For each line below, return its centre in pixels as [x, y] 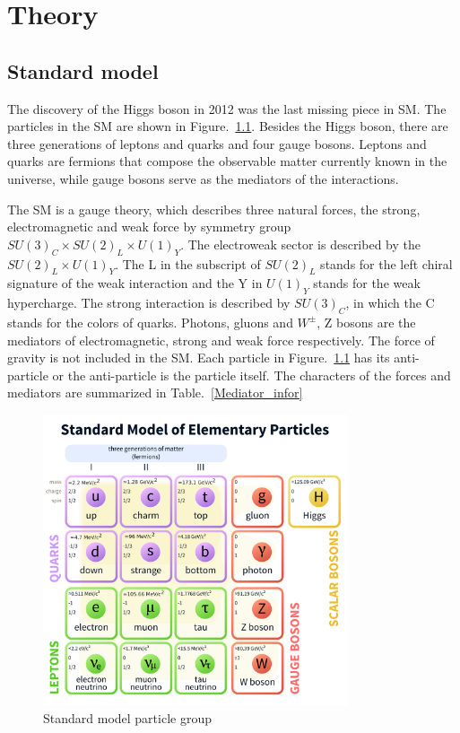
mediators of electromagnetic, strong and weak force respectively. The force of [221, 340]
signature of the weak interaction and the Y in [135, 283]
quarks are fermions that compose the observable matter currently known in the [227, 161]
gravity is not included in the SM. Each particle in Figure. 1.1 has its [199, 358]
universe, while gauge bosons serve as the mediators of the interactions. [203, 178]
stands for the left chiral [386, 263]
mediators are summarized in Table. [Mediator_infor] [155, 393]
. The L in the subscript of [188, 263]
